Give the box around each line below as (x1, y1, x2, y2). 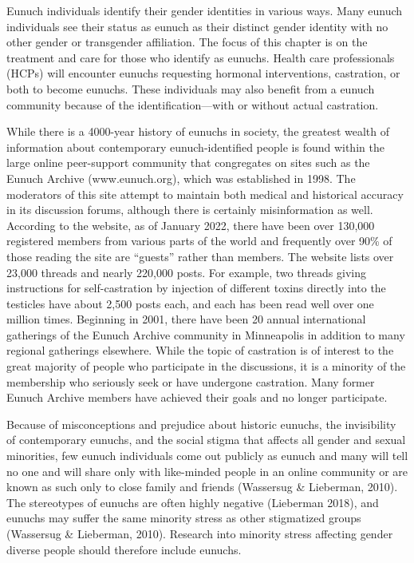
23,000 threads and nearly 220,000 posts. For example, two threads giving (6, 264, 367, 280)
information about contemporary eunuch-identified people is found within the (6, 138, 384, 155)
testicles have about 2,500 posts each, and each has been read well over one (6, 295, 374, 311)
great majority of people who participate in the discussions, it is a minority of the (6, 358, 406, 375)
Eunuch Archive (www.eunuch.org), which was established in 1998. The (6, 169, 356, 186)
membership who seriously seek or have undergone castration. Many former (6, 373, 375, 390)
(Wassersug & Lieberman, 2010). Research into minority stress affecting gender (6, 525, 393, 541)
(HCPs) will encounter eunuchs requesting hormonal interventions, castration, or (6, 65, 400, 81)
